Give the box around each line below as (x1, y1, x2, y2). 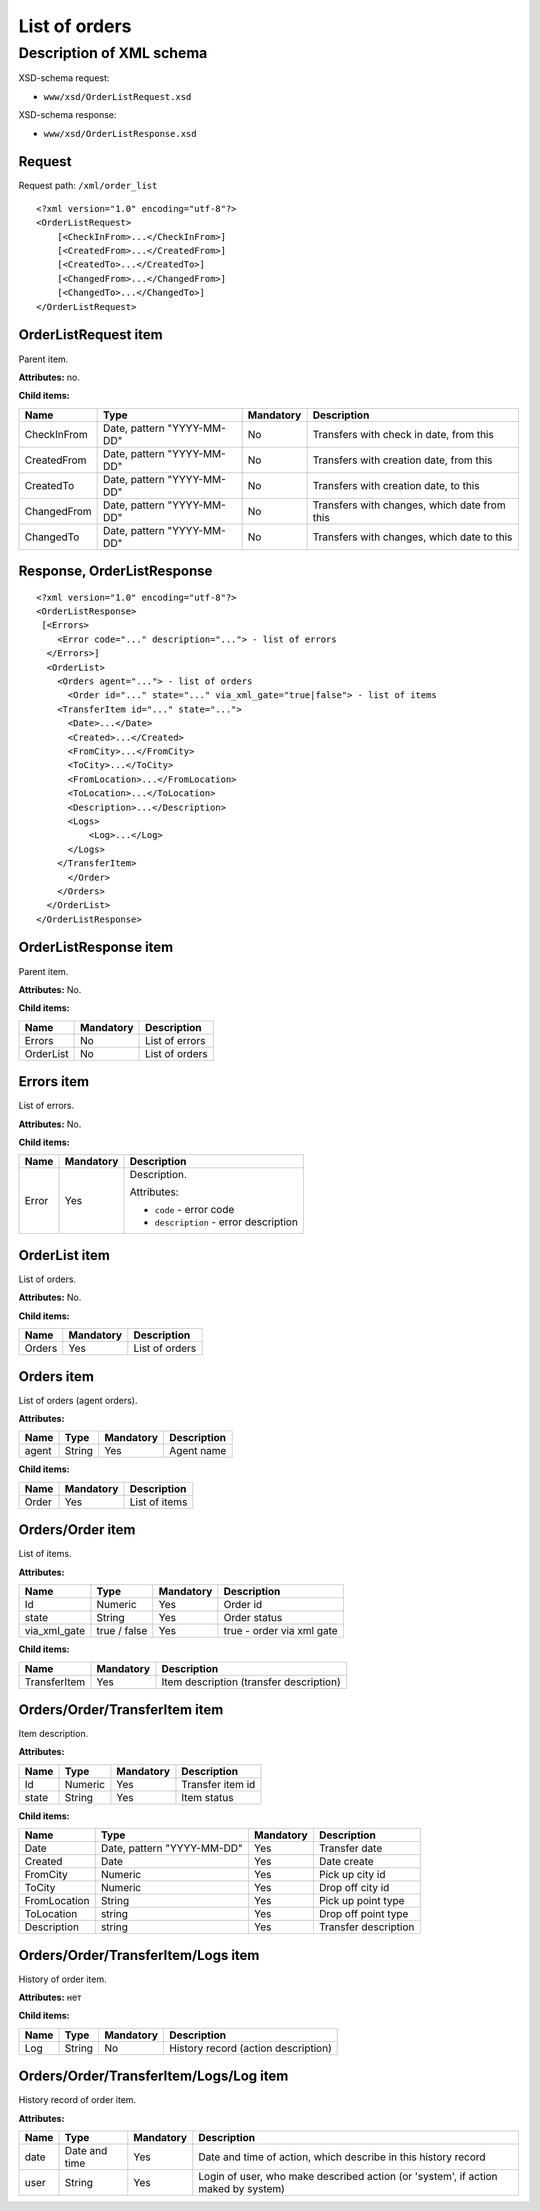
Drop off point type (318, 1907, 409, 1921)
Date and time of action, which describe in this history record (198, 2150, 486, 2164)
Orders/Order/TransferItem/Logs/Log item (18, 2068, 289, 2085)
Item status (181, 1790, 234, 1804)
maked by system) (198, 2182, 285, 2196)
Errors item (18, 1073, 90, 1090)
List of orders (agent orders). (18, 1394, 138, 1406)
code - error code (154, 1203, 235, 1217)
